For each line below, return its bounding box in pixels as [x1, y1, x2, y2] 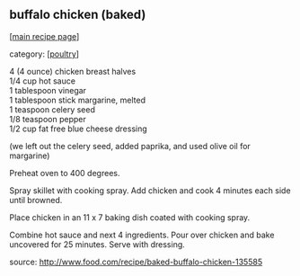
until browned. [9, 194, 63, 205]
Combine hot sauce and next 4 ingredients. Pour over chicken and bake [9, 229, 275, 240]
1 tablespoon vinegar [9, 85, 87, 95]
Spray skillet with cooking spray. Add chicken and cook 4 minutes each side [9, 184, 291, 196]
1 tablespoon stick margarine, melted [9, 94, 146, 105]
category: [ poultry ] [9, 49, 79, 59]
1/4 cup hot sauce [9, 76, 76, 86]
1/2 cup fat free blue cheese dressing [9, 123, 148, 134]
